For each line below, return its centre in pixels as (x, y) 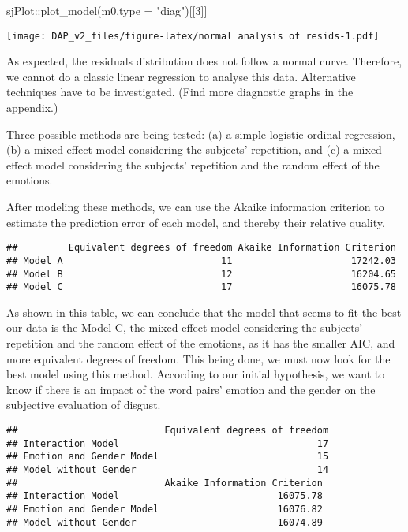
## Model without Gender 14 (168, 469)
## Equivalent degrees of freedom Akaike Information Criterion (201, 248)
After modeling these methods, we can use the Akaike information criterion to (195, 206)
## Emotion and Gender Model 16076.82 (165, 509)
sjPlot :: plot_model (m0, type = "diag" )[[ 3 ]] (107, 10)
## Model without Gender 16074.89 (165, 522)
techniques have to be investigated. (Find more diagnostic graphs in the (180, 92)
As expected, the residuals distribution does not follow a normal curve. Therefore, (204, 61)
